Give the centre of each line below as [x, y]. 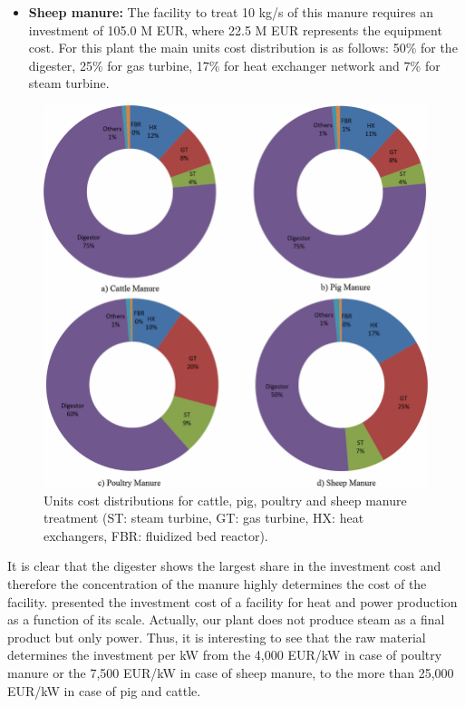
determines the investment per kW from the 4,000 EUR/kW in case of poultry [225, 655]
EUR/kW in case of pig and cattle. [104, 690]
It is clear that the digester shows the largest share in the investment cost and [224, 566]
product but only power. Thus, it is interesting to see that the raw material [217, 637]
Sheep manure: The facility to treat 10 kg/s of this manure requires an [231, 12]
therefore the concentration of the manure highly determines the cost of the [217, 583]
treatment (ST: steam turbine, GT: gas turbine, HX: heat [204, 518]
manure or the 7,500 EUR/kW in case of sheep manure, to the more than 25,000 [231, 672]
